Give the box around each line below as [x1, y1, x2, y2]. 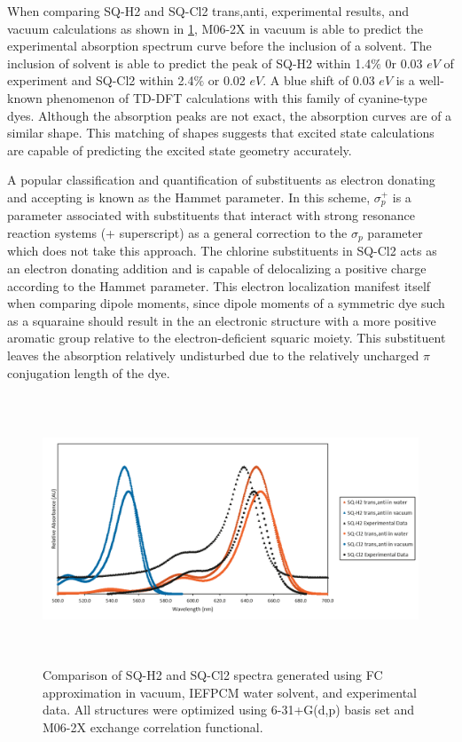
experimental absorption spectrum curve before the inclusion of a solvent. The [7, 36, 432, 55]
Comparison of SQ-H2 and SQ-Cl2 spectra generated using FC [43, 666, 383, 684]
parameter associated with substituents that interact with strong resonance [7, 206, 415, 225]
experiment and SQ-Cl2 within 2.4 [7, 71, 194, 90]
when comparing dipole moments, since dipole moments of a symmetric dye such [7, 294, 445, 312]
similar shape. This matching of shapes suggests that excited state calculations [7, 123, 435, 142]
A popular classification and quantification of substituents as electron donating [7, 170, 435, 189]
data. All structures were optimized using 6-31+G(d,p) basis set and [43, 700, 415, 719]
